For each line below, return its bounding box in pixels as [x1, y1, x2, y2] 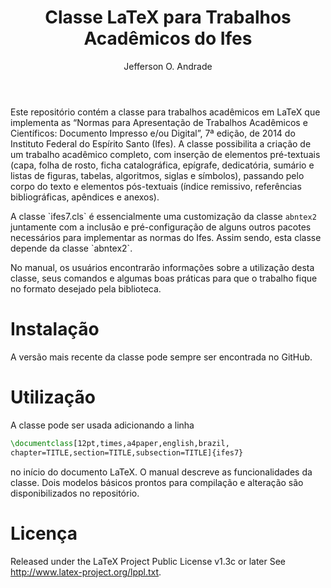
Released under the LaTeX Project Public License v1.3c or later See [10, 555, 287, 567]
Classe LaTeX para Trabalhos [44, 6, 292, 29]
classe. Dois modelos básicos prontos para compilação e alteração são [10, 476, 304, 488]
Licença [10, 522, 78, 545]
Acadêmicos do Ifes [83, 27, 253, 50]
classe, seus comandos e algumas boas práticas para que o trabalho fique [10, 272, 318, 284]
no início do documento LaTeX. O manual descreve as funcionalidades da [10, 466, 313, 478]
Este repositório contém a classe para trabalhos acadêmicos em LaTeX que [10, 106, 321, 118]
